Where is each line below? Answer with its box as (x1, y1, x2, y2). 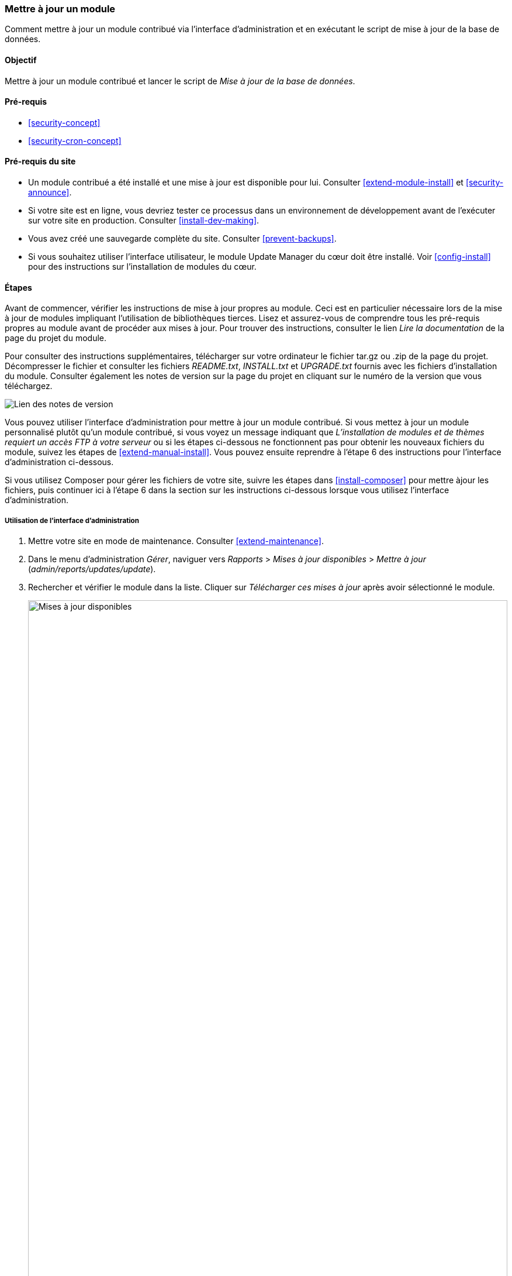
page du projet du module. (5, 333, 107, 343)
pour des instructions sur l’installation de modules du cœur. (28, 262, 257, 272)
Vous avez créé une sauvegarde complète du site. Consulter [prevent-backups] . (28, 233, 337, 244)
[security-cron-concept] (28, 135, 122, 146)
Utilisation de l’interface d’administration (5, 516, 139, 525)
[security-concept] (28, 117, 101, 128)
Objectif (5, 54, 37, 65)
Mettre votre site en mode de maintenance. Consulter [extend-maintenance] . (28, 536, 324, 546)
